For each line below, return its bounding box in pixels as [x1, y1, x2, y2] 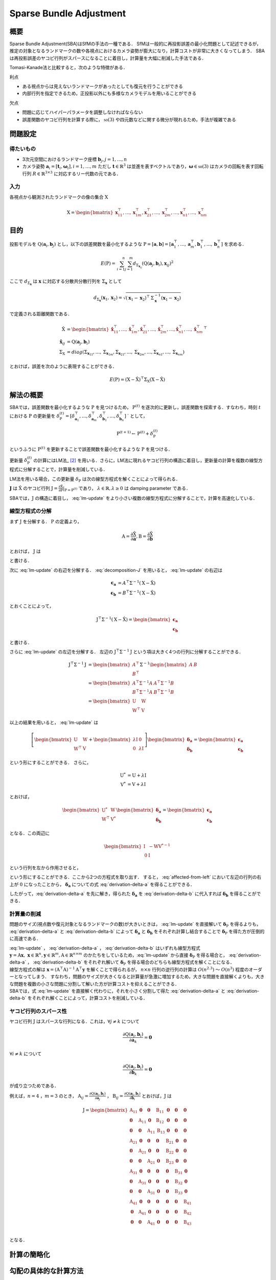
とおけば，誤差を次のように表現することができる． [9, 363, 117, 369]
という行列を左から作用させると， [9, 864, 81, 870]
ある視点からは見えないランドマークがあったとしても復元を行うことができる [22, 83, 183, 90]
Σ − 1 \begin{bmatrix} [140, 661, 188, 668]
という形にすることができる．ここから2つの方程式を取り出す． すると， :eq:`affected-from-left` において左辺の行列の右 [9, 874, 262, 880]
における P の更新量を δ [9, 413, 60, 419]
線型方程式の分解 [9, 507, 52, 515]
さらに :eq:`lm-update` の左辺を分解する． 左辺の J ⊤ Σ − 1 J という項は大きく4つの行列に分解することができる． [9, 648, 244, 655]
